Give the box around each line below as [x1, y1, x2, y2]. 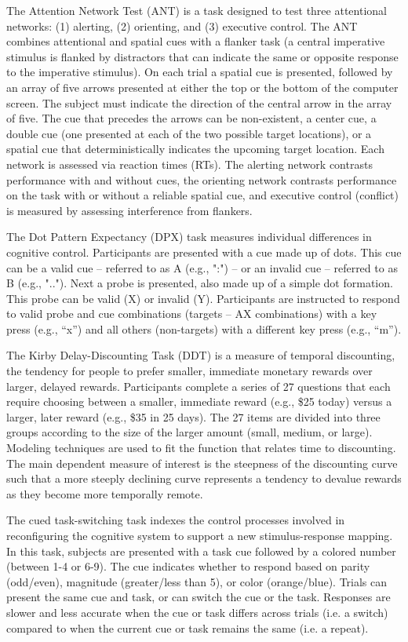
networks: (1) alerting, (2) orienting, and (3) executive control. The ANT [6, 17, 358, 34]
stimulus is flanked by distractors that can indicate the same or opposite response [6, 48, 399, 64]
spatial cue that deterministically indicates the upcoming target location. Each [6, 140, 384, 157]
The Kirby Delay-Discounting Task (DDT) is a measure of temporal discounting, [6, 347, 395, 363]
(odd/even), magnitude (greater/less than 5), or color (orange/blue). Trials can [6, 573, 388, 589]
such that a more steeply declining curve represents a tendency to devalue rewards [6, 470, 402, 487]
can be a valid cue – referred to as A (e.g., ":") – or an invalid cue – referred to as [6, 259, 398, 275]
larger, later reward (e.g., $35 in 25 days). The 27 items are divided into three [6, 408, 381, 425]
